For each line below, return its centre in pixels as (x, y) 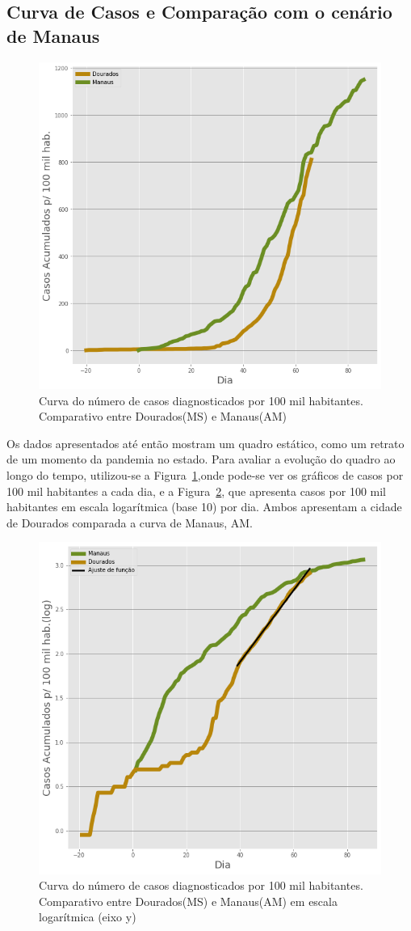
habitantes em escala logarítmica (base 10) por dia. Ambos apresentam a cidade (204, 507)
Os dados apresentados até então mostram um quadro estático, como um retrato (205, 443)
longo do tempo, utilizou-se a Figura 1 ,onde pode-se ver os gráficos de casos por (205, 474)
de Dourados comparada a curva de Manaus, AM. (130, 522)
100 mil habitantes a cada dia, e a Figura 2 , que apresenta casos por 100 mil (196, 491)
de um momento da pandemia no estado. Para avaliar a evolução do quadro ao (201, 459)
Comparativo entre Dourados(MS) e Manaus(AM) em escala (188, 901)
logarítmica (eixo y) (88, 917)
